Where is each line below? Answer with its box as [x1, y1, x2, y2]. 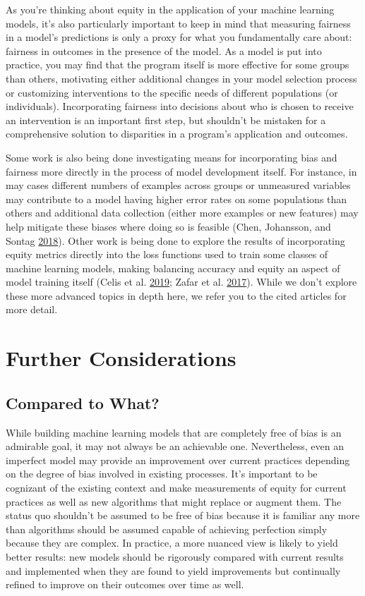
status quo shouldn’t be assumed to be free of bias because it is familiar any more [6, 508, 360, 523]
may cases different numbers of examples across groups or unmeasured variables [6, 178, 351, 193]
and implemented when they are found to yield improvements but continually [6, 563, 341, 578]
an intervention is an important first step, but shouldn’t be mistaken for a [6, 112, 326, 127]
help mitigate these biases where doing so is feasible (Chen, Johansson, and [6, 219, 331, 233]
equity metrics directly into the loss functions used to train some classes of [6, 247, 328, 262]
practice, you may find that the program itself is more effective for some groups [6, 57, 349, 72]
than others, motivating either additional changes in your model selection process [6, 71, 357, 85]
